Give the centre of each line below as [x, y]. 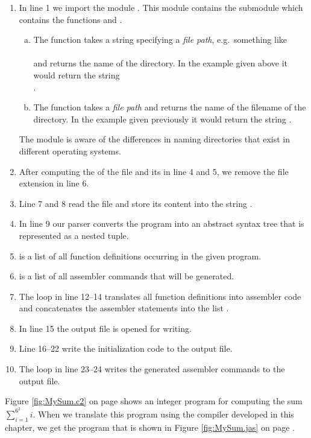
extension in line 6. [54, 183]
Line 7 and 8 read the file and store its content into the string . [136, 203]
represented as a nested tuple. [74, 235]
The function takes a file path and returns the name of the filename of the [170, 107]
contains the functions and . [71, 19]
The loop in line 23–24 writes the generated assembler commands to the [152, 369]
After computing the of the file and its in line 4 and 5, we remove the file [154, 171]
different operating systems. [70, 151]
